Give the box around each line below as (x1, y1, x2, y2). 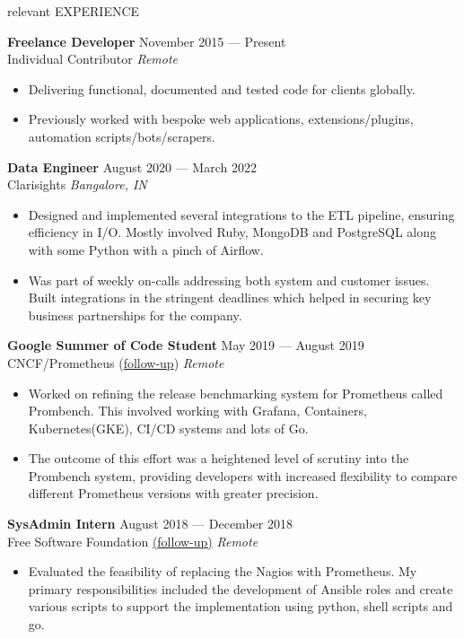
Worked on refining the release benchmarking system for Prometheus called (28, 383, 443, 402)
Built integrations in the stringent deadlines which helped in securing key (28, 288, 432, 307)
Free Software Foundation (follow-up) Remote (7, 531, 258, 550)
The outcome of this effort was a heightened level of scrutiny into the (28, 449, 409, 468)
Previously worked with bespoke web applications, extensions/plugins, (28, 109, 414, 128)
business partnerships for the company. (28, 305, 242, 324)
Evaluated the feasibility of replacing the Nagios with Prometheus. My (28, 562, 417, 581)
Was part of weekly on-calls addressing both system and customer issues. (28, 270, 430, 289)
